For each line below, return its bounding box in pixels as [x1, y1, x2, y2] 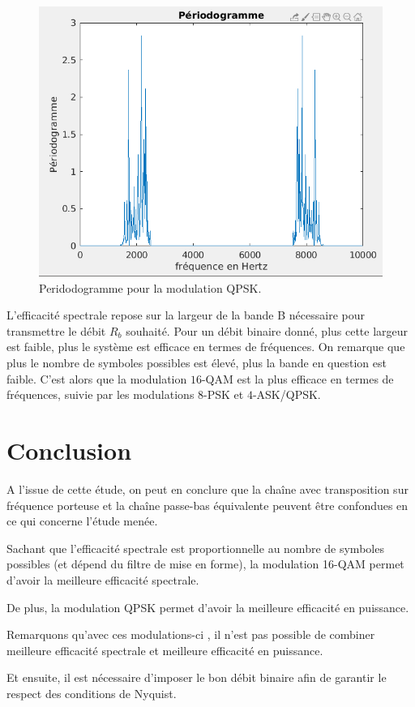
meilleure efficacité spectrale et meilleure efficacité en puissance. [6, 641, 323, 658]
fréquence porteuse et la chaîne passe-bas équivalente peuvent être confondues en [6, 496, 409, 513]
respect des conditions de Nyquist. [6, 684, 177, 701]
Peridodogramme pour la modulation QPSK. [39, 279, 262, 296]
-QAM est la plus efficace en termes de [201, 370, 394, 387]
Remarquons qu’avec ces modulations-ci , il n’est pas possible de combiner [6, 626, 375, 643]
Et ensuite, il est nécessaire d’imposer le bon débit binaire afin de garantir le [6, 669, 387, 686]
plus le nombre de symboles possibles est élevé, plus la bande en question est [6, 354, 387, 371]
